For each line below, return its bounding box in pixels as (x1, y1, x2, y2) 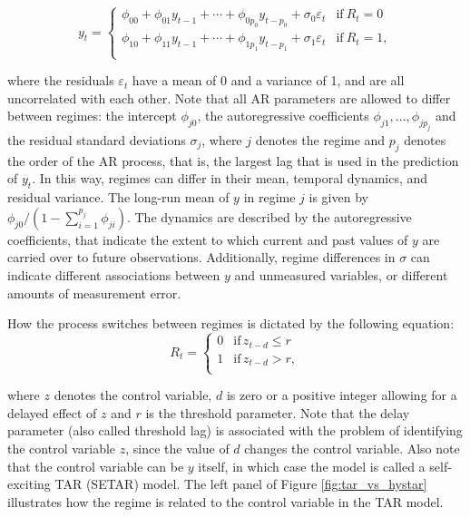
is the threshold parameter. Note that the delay (145, 403, 410, 422)
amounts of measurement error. (7, 283, 181, 302)
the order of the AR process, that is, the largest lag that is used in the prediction (7, 151, 459, 170)
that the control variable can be (7, 456, 184, 475)
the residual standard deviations (7, 131, 186, 150)
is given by (308, 188, 368, 207)
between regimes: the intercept (7, 106, 177, 125)
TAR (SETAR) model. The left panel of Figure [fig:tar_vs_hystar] (54, 474, 427, 493)
